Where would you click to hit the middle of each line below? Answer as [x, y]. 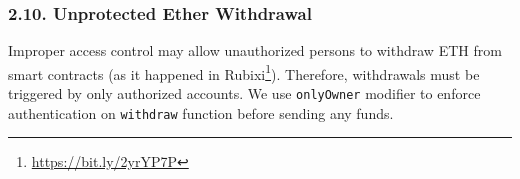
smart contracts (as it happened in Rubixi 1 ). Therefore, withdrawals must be [244, 72]
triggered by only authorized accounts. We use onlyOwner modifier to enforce [244, 93]
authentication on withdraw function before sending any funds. [201, 112]
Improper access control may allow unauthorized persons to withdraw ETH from [255, 50]
